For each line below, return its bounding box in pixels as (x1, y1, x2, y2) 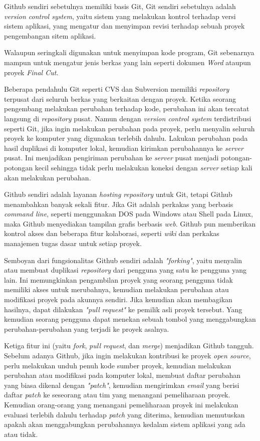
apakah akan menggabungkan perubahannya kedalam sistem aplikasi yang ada (4, 419, 245, 429)
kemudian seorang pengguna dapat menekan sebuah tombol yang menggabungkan (4, 314, 256, 324)
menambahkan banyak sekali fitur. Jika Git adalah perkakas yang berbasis (4, 198, 233, 209)
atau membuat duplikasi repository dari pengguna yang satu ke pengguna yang (4, 265, 246, 275)
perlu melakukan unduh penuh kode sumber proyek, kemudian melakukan (4, 360, 231, 370)
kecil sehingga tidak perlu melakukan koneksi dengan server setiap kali (35, 162, 252, 172)
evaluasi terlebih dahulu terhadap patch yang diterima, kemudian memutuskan (4, 409, 245, 419)
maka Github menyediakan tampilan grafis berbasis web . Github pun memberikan (4, 218, 256, 229)
